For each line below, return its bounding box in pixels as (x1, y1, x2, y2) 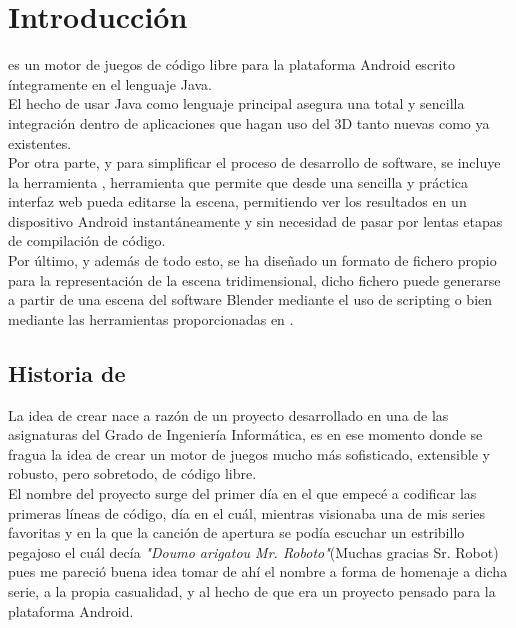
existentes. (8, 132, 72, 153)
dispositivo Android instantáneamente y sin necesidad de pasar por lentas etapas (8, 210, 503, 231)
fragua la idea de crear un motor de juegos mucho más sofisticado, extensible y (8, 443, 490, 464)
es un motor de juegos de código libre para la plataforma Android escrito (8, 54, 455, 75)
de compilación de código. (8, 230, 166, 251)
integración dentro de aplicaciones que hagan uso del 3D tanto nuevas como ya (8, 112, 490, 133)
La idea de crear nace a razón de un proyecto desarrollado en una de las (8, 404, 449, 425)
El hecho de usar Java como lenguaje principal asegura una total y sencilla (8, 93, 465, 114)
